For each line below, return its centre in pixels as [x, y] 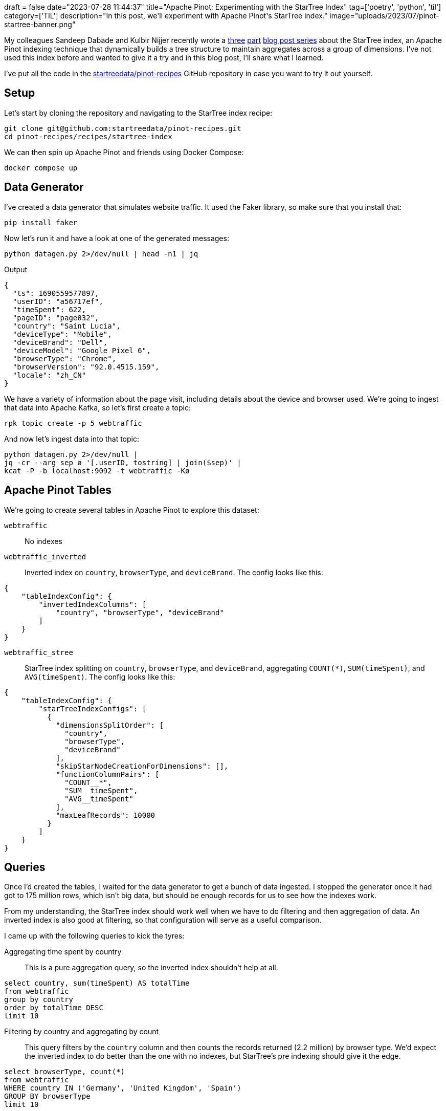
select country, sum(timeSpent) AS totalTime [97, 983]
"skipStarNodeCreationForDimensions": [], [142, 766]
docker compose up [41, 168]
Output [16, 269]
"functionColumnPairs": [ [108, 774]
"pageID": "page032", [56, 318]
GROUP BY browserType [47, 1096]
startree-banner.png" [40, 24]
